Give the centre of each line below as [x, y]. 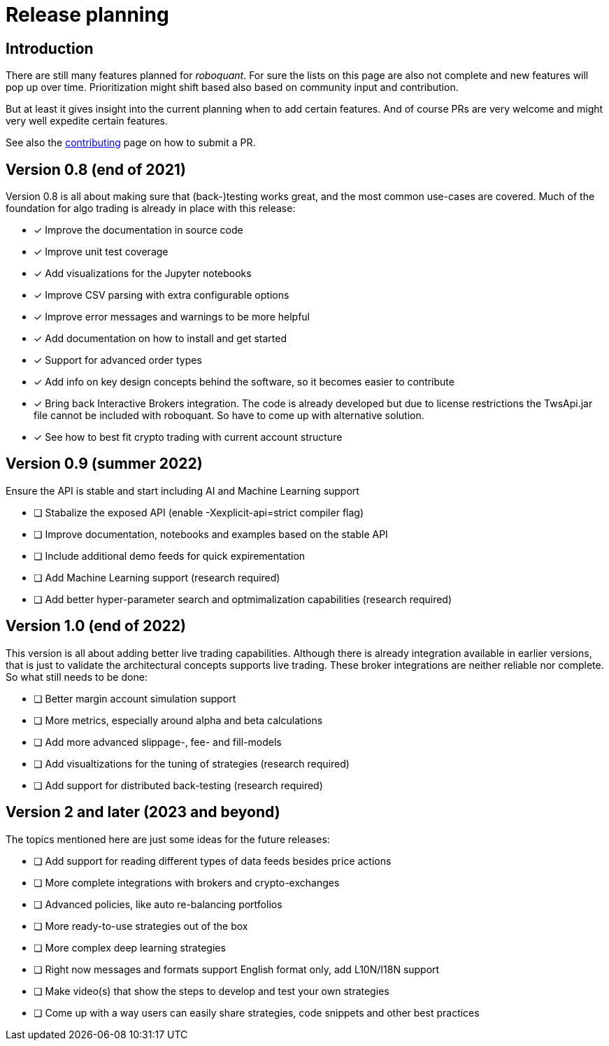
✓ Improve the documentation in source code [138, 230]
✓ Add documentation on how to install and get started [160, 339]
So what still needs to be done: [77, 677]
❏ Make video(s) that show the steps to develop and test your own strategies [212, 991]
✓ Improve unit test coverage [101, 252]
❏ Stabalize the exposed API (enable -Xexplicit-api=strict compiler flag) [199, 512]
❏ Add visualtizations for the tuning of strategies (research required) [192, 763]
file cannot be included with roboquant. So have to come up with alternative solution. [229, 416]
